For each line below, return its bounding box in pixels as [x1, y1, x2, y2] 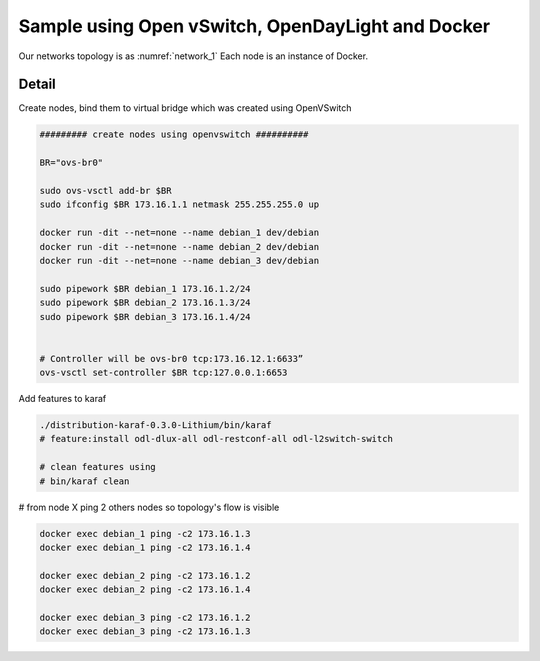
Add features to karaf [18, 393, 107, 405]
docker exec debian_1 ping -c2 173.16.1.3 [39, 528, 251, 539]
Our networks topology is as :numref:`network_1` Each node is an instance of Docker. [18, 50, 369, 62]
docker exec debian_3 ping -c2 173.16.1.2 [39, 611, 251, 623]
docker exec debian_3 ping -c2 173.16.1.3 [39, 626, 251, 637]
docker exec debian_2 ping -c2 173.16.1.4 [39, 584, 251, 595]
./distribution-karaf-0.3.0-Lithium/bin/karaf [39, 420, 272, 431]
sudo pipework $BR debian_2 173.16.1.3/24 [39, 297, 251, 309]
